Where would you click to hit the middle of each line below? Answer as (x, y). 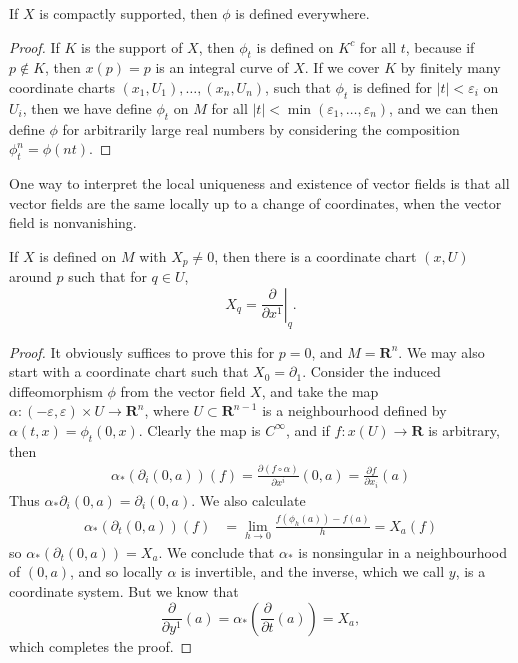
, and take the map (320, 390)
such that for (107, 276)
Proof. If (34, 46)
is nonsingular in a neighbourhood (403, 551)
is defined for (392, 86)
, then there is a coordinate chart (315, 255)
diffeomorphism (56, 390)
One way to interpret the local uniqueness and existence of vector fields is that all (259, 182)
